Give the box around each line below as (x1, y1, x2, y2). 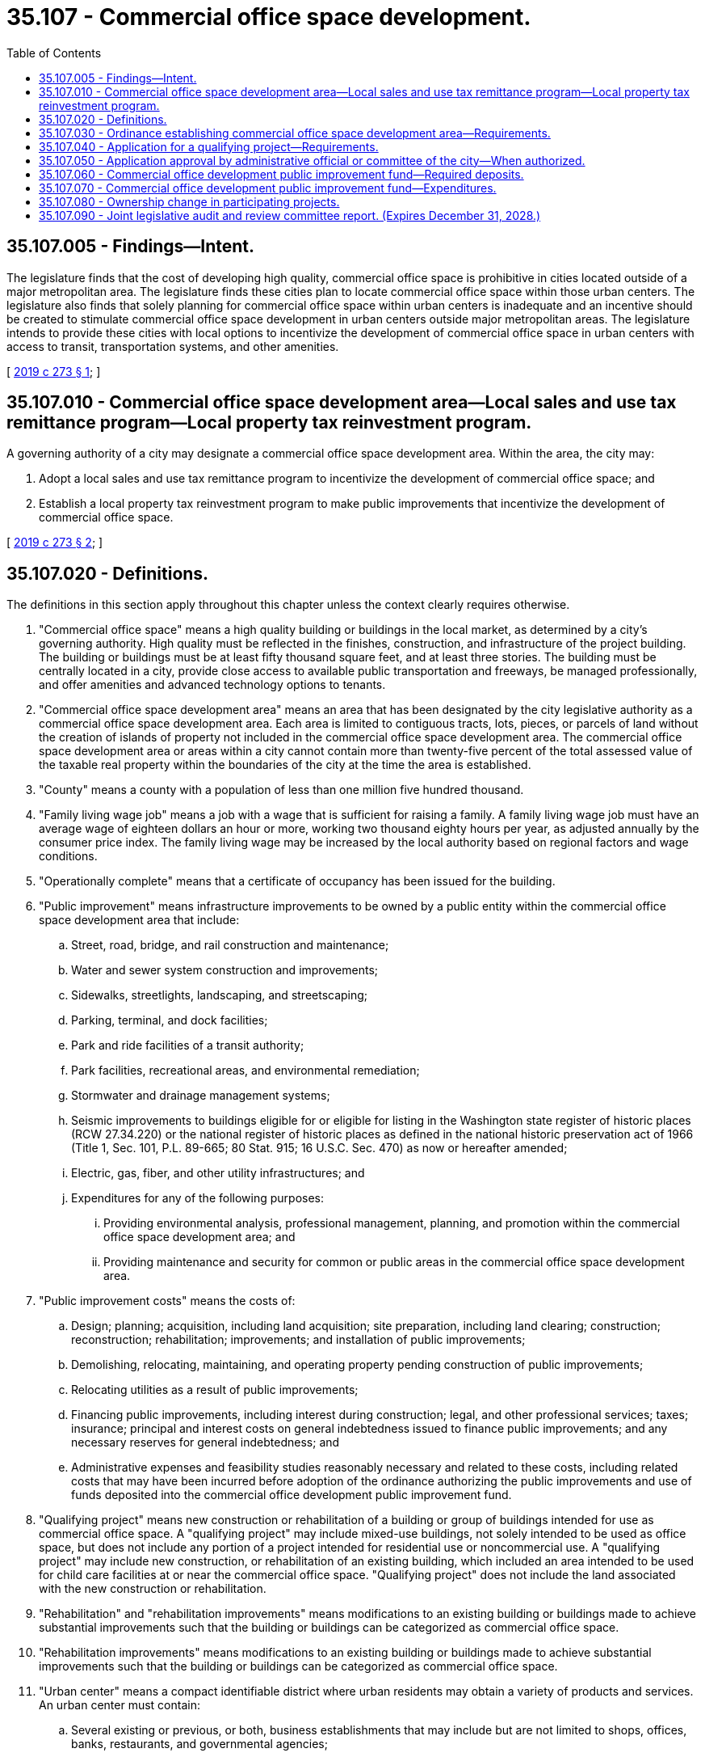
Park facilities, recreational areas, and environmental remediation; (71, 1063, 420, 1078)
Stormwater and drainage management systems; (71, 1088, 330, 1103)
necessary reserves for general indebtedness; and (71, 1435, 340, 1450)
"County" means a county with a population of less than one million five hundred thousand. (39, 783, 524, 797)
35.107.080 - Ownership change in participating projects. (39, 194, 340, 209)
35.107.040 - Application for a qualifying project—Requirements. (39, 139, 379, 154)
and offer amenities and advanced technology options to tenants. (39, 678, 386, 692)
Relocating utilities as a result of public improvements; (71, 1383, 359, 1397)
